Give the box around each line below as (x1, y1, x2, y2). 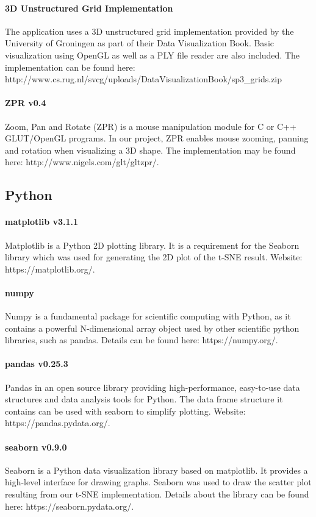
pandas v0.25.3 (5, 357, 68, 370)
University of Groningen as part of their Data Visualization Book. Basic (5, 37, 274, 49)
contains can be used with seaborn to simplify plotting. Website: (5, 404, 246, 417)
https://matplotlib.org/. (5, 262, 95, 275)
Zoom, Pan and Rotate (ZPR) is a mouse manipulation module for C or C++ (5, 119, 296, 132)
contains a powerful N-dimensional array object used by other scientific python (5, 321, 300, 334)
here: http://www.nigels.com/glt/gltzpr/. (5, 155, 159, 168)
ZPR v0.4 (5, 96, 46, 109)
